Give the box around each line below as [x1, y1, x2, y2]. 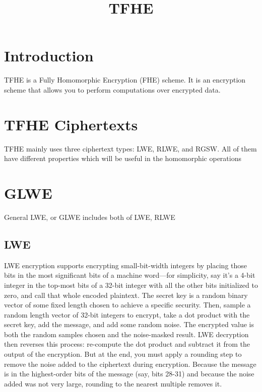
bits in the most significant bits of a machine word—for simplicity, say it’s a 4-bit [4, 270, 255, 280]
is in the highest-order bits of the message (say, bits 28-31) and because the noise [4, 368, 254, 379]
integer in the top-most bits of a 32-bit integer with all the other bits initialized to [4, 279, 258, 290]
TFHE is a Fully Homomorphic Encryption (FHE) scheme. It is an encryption [4, 74, 246, 85]
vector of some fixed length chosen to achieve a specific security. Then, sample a [4, 299, 251, 310]
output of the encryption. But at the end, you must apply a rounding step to [4, 349, 242, 359]
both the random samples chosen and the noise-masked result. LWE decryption [4, 329, 249, 339]
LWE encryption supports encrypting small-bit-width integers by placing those [4, 260, 247, 270]
